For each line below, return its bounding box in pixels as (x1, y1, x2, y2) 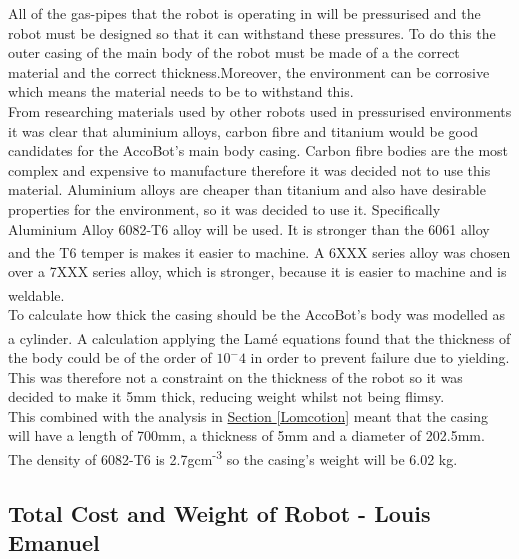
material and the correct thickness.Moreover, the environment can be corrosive (8, 61, 490, 82)
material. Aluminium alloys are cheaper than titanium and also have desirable (8, 179, 486, 200)
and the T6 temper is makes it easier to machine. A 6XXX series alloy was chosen (8, 241, 511, 262)
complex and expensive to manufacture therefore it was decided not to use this (8, 159, 491, 180)
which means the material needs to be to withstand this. (8, 81, 354, 102)
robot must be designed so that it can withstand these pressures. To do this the (8, 22, 496, 43)
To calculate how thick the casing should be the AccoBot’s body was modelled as (8, 304, 506, 325)
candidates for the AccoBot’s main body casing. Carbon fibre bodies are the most (8, 140, 509, 161)
